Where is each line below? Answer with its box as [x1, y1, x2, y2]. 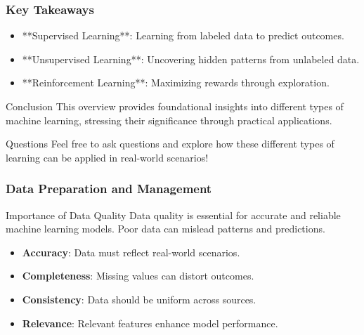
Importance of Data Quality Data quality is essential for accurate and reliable [6, 207, 341, 222]
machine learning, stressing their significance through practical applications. [6, 112, 332, 127]
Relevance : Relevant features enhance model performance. [22, 315, 278, 330]
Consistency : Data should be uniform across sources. [22, 291, 256, 306]
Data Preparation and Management [6, 180, 212, 197]
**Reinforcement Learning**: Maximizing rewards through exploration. [22, 75, 330, 90]
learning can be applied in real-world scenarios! [6, 150, 209, 164]
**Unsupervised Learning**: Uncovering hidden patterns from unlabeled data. [22, 51, 360, 66]
